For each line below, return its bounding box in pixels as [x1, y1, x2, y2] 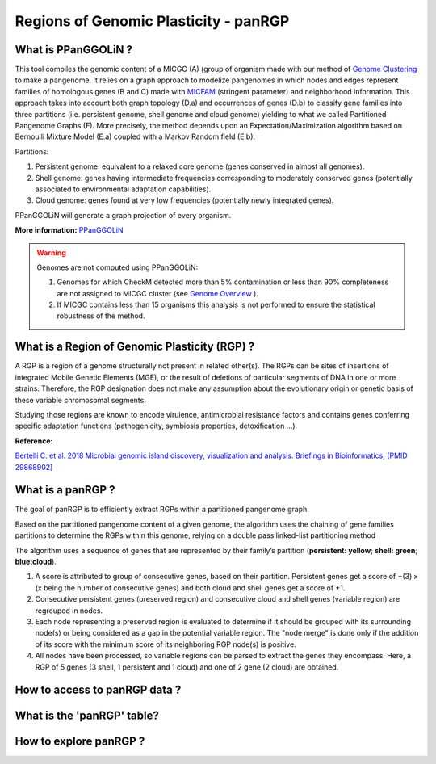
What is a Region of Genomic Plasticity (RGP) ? [15, 340, 255, 354]
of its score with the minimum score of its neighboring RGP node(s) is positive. [35, 639, 296, 649]
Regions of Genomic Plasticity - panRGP [15, 12, 290, 30]
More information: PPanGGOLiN [15, 225, 124, 235]
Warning [36, 247, 66, 258]
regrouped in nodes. [35, 606, 103, 615]
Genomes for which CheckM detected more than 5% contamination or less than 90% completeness [57, 277, 389, 287]
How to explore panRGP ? [15, 735, 145, 749]
